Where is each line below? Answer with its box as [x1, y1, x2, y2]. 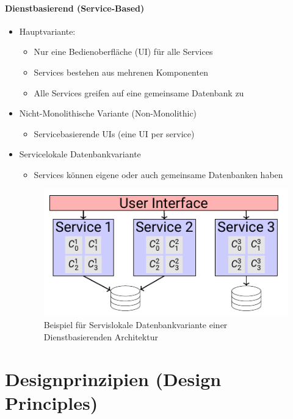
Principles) [5, 390, 98, 415]
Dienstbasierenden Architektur [43, 331, 158, 343]
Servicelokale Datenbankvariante [19, 148, 141, 160]
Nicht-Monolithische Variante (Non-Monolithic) [19, 107, 197, 120]
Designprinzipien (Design [5, 366, 222, 391]
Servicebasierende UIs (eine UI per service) [34, 127, 195, 140]
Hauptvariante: [19, 24, 76, 37]
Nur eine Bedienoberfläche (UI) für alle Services [34, 45, 213, 58]
